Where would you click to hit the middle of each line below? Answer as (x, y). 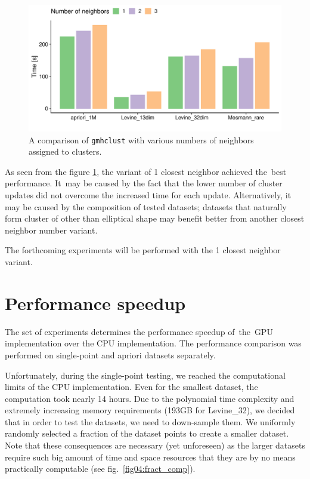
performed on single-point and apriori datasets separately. (110, 354)
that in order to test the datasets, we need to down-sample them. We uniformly (150, 421)
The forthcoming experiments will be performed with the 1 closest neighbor (143, 250)
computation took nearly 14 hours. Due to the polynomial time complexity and (150, 398)
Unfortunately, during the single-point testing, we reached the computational (145, 375)
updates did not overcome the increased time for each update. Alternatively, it (148, 195)
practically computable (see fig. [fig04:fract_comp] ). (100, 469)
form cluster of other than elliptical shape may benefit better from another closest (155, 218)
